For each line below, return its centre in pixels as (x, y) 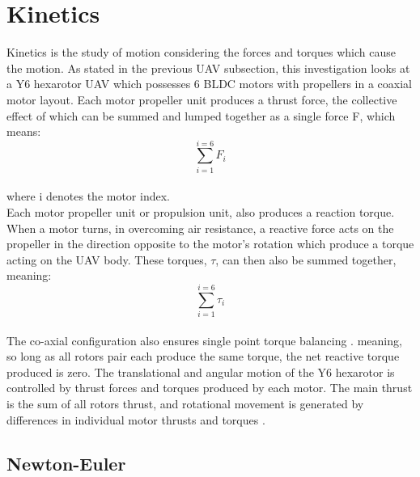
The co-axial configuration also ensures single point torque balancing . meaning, (204, 340)
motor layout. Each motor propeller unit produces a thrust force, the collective (202, 99)
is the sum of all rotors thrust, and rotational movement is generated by (185, 404)
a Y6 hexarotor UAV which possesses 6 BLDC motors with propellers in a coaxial (209, 84)
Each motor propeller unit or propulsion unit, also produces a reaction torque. (201, 212)
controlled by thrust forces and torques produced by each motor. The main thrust (210, 388)
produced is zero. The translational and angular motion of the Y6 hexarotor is (201, 371)
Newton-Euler (66, 463)
